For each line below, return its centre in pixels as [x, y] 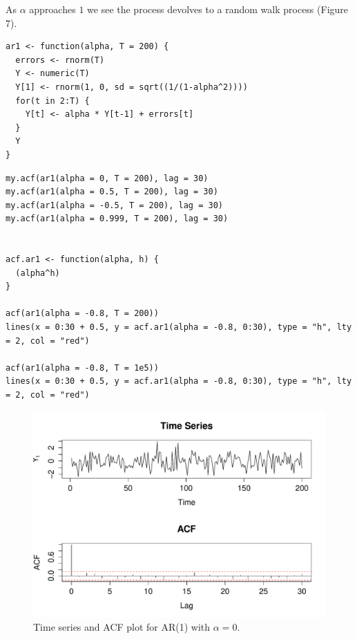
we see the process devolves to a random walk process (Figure [218, 9]
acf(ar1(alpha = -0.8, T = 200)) [82, 314]
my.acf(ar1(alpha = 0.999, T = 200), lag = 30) [117, 219]
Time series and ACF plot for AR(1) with [122, 627]
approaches [52, 9]
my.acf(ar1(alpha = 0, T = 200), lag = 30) [107, 178]
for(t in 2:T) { [52, 101]
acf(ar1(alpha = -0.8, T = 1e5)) [82, 368]
